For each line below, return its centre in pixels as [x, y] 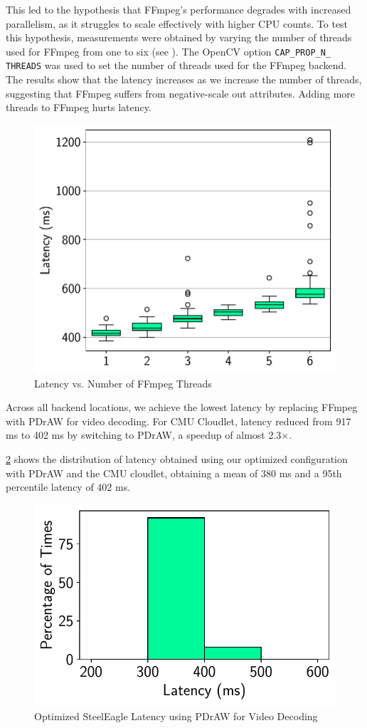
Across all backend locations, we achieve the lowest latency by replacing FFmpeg [182, 407]
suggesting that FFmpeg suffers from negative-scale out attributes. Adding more [180, 93]
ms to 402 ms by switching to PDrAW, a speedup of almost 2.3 [144, 435]
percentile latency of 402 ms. [68, 487]
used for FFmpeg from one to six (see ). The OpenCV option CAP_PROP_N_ [169, 51]
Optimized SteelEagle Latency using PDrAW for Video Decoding [176, 716]
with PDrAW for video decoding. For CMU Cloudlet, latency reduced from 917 [179, 421]
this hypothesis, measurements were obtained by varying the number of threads [179, 37]
